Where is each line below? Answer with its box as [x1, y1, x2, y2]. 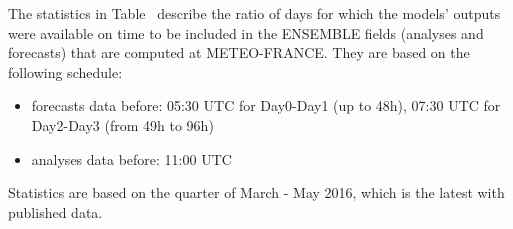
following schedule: [8, 61, 123, 82]
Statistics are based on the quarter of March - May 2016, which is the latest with [8, 182, 505, 203]
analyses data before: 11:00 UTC [31, 148, 232, 169]
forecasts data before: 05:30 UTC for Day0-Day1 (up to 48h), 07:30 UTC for [31, 95, 501, 116]
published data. [8, 201, 103, 222]
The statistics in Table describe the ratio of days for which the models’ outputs [8, 3, 501, 23]
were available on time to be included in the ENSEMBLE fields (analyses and [8, 22, 484, 43]
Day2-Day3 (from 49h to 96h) [31, 114, 214, 135]
